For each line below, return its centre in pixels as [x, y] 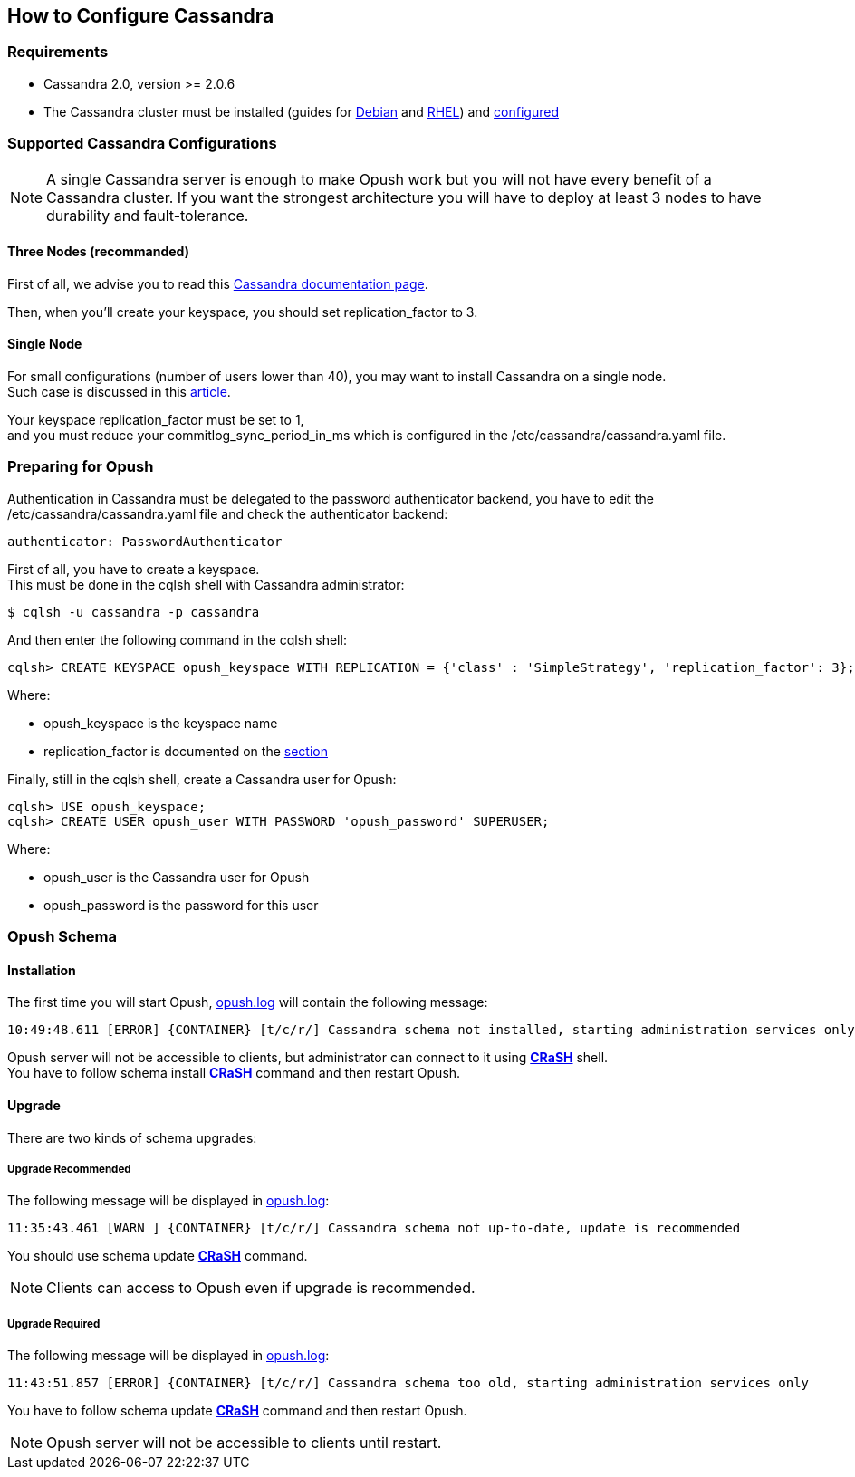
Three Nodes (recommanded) [98, 252]
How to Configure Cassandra [141, 16]
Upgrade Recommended [69, 1169]
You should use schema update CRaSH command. [158, 1256]
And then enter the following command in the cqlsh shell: [177, 639]
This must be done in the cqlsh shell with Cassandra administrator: [206, 584]
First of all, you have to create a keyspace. [134, 569]
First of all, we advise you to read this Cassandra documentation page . [218, 283]
